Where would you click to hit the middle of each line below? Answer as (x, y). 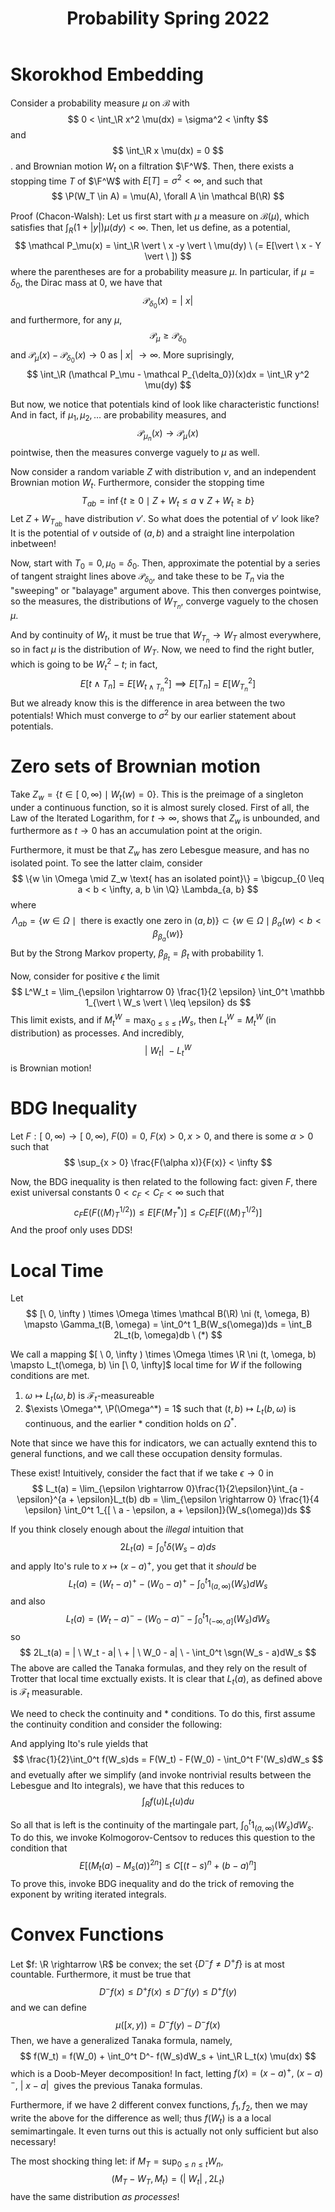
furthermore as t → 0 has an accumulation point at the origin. (136, 831)
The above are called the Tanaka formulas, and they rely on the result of (159, 1668)
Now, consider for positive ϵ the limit (85, 976)
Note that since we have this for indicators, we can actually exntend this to (164, 1443)
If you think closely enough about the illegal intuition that (127, 1529)
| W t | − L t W (168, 1050)
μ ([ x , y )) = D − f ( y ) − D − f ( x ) (168, 2024)
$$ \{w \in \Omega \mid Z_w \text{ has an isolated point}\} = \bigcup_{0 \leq (168, 879)
